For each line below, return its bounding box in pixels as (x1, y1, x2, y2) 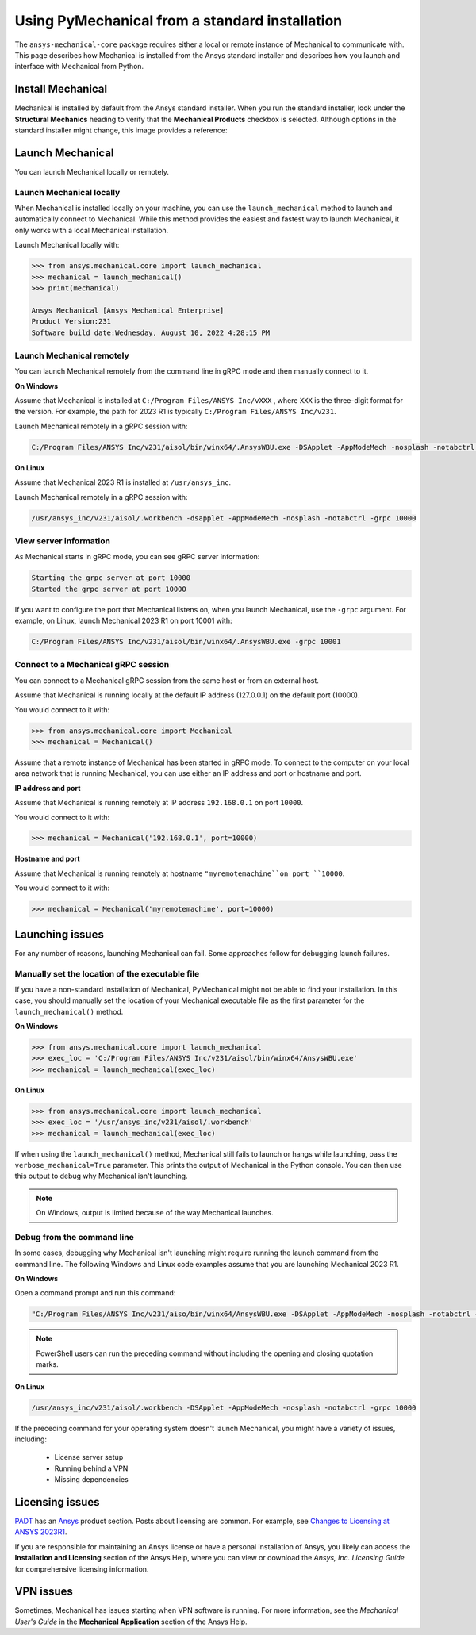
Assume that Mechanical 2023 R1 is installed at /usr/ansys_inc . (14, 478, 232, 487)
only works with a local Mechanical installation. (14, 225, 169, 235)
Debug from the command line (14, 1231, 134, 1242)
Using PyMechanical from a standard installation (14, 12, 343, 29)
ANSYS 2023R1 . (14, 1527, 67, 1537)
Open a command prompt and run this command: (14, 1288, 176, 1298)
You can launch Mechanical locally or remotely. (14, 167, 170, 176)
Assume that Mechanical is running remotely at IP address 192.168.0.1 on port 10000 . (14, 798, 304, 808)
